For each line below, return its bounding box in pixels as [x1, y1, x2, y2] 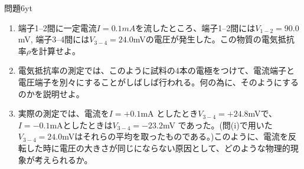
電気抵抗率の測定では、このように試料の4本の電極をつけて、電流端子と [18, 64, 295, 77]
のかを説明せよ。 [18, 87, 84, 100]
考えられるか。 [34, 153, 93, 165]
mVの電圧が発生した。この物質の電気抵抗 [133, 33, 295, 45]
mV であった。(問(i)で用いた [162, 118, 273, 131]
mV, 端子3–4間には [18, 33, 90, 45]
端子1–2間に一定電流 [18, 21, 97, 34]
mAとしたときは [50, 118, 113, 131]
